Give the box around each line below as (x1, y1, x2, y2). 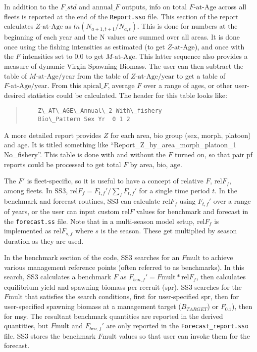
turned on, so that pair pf (174, 149, 253, 159)
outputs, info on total (122, 1, 187, 11)
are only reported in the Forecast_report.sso (106, 320, 249, 331)
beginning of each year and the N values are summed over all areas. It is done (4, 32, 240, 42)
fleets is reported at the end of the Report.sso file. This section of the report (4, 11, 239, 21)
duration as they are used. (4, 235, 84, 246)
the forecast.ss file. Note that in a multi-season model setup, (4, 216, 195, 226)
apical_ (83, 83, 103, 90)
